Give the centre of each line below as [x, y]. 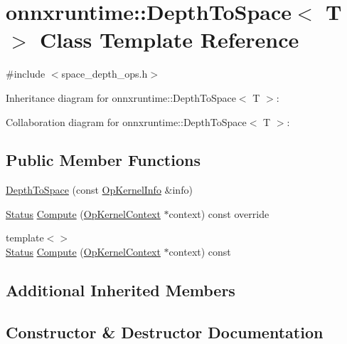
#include [26, 74]
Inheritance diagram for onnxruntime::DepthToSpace [121, 97]
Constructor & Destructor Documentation [165, 332]
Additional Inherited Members [121, 290]
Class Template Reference [170, 40]
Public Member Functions [103, 160]
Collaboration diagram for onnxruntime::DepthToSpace [126, 121]
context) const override [219, 213]
